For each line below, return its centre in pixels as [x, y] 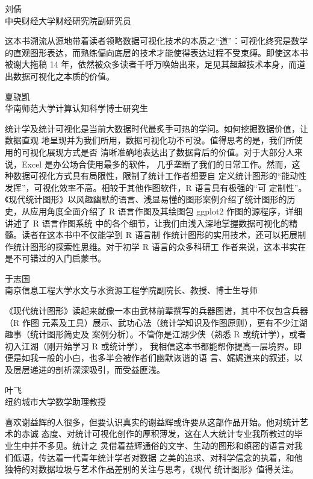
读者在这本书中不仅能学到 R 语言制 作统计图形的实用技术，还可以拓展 [160, 235]
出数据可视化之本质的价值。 [60, 76]
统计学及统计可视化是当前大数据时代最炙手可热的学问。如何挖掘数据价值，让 [156, 128]
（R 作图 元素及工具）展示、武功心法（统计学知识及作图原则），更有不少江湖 [156, 322]
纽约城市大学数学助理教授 [55, 402]
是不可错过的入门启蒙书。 [55, 258]
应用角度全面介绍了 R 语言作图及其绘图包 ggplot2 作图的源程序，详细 [166, 211]
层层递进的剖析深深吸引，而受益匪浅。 [89, 370]
